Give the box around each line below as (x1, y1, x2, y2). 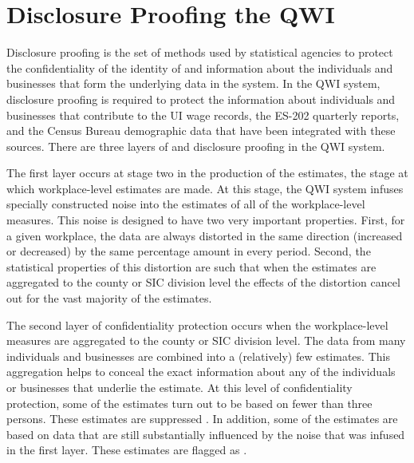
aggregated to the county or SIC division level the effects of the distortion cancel (6, 274, 400, 291)
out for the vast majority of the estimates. (6, 290, 212, 307)
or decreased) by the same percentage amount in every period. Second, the (6, 243, 371, 259)
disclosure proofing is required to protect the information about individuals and (6, 90, 396, 107)
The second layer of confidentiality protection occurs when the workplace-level (6, 316, 388, 333)
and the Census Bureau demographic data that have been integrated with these (6, 122, 396, 139)
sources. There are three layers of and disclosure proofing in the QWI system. (6, 137, 385, 154)
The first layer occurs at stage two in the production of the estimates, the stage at (6, 164, 408, 181)
